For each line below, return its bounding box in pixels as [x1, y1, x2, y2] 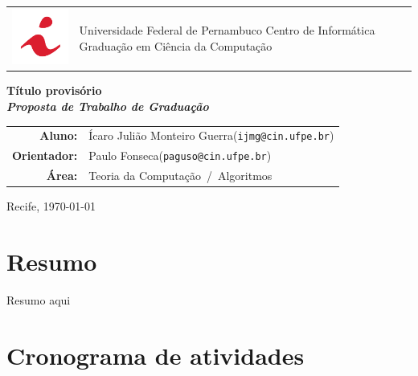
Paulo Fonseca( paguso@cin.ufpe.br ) [88, 147, 272, 164]
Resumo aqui [6, 291, 71, 308]
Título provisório [6, 82, 102, 99]
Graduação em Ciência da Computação [79, 37, 273, 54]
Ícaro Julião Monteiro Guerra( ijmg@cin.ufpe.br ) [88, 127, 334, 144]
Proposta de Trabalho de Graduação [6, 97, 209, 114]
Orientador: [12, 147, 78, 164]
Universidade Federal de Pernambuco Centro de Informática [79, 22, 375, 39]
